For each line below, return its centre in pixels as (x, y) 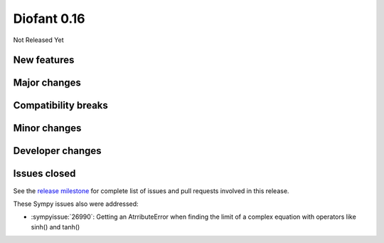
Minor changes (47, 128)
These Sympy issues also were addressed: (76, 204)
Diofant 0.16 (49, 19)
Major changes (47, 83)
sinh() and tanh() (55, 227)
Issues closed (44, 174)
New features (44, 60)
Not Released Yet (38, 40)
